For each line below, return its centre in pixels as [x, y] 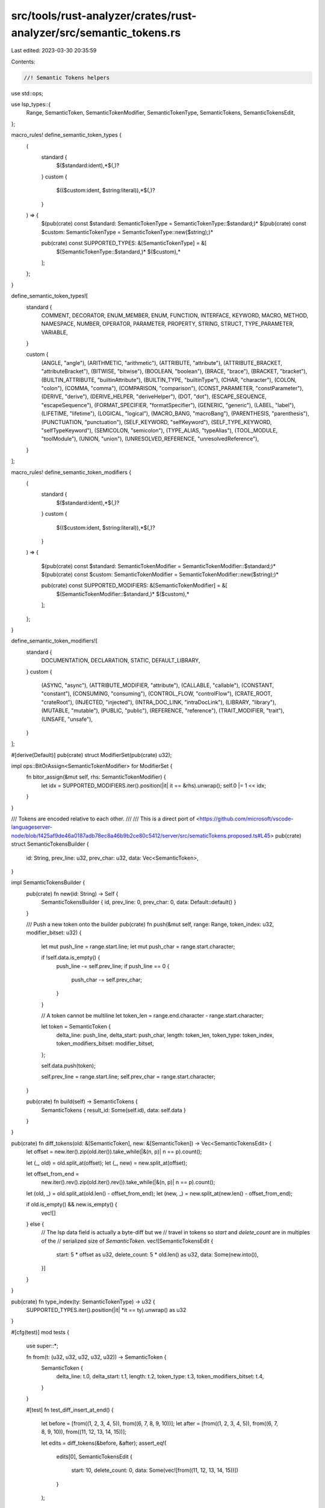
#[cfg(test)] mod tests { [40, 1332]
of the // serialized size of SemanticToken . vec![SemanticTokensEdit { [127, 1241]
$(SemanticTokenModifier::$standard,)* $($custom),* [123, 594]
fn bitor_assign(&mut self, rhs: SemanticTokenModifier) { [96, 777]
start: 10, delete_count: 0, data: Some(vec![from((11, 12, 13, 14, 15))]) [155, 1470]
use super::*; [42, 1346]
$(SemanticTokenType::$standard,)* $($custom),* [118, 252]
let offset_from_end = [53, 1174]
